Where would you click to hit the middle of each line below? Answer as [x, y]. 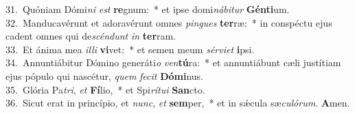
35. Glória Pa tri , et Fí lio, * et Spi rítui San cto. [105, 89]
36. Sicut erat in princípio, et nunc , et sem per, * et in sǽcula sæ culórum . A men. [178, 103]
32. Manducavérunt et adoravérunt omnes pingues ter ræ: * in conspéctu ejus [169, 22]
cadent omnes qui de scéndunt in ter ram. [91, 36]
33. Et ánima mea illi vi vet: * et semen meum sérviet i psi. [130, 49]
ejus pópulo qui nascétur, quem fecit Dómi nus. [104, 75]
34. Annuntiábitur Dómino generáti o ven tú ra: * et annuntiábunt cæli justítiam [173, 62]
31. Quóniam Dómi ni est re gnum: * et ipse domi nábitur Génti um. [148, 9]
